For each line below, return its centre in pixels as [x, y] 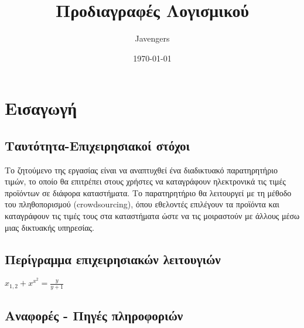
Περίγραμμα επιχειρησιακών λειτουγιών [113, 259]
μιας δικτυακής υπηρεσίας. [49, 227]
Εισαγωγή [41, 108]
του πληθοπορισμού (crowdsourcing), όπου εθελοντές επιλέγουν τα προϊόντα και [142, 204]
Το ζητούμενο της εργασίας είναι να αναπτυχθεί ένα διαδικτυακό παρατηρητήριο [141, 170]
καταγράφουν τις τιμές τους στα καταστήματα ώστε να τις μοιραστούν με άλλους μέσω [152, 216]
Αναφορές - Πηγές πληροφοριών [94, 315]
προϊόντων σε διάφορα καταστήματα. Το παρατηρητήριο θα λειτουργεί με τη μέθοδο [148, 192]
